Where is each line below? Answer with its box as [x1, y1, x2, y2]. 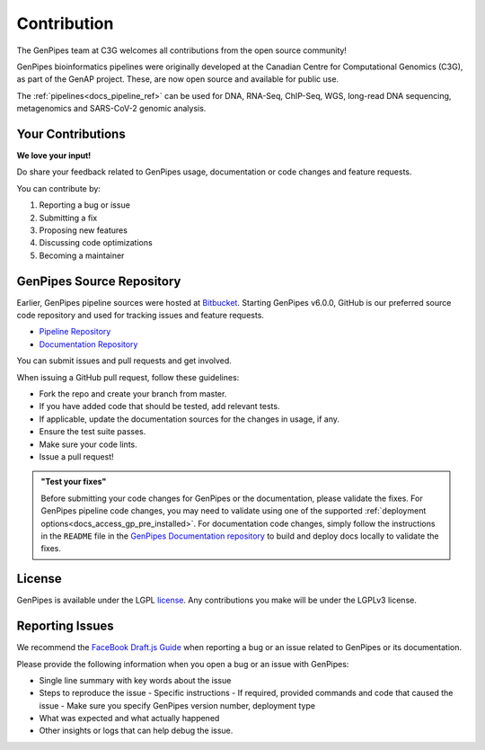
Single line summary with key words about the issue [39, 674, 232, 685]
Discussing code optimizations [39, 237, 153, 248]
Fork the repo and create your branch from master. [39, 388, 227, 399]
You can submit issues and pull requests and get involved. [16, 355, 233, 366]
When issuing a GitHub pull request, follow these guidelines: [16, 371, 240, 382]
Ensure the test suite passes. [39, 426, 146, 437]
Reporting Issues [16, 619, 114, 634]
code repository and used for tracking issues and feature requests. [16, 310, 265, 321]
